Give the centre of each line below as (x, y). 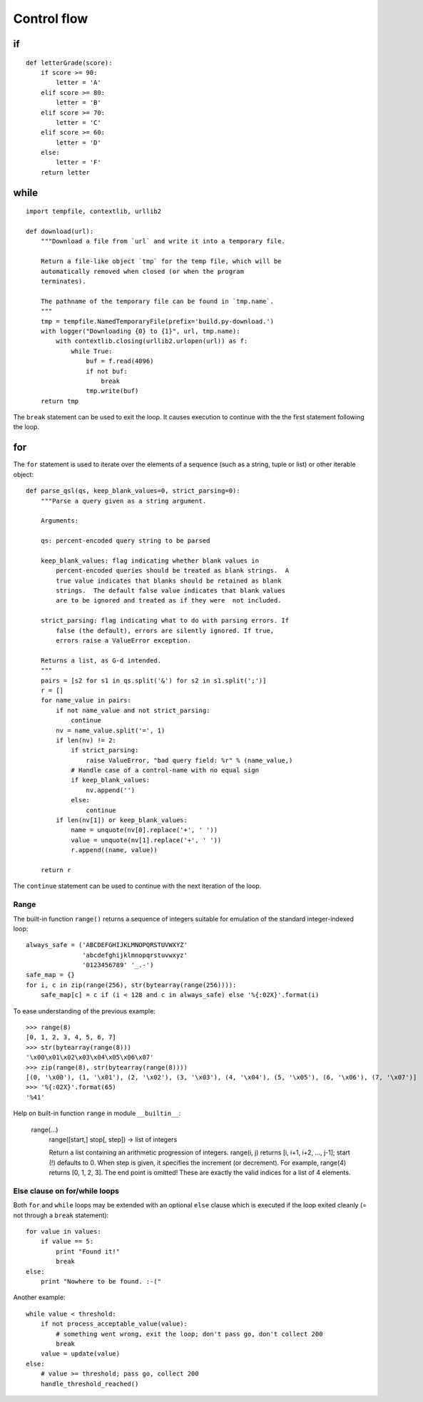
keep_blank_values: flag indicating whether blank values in (150, 561)
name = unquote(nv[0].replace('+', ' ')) (144, 830)
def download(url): (60, 231)
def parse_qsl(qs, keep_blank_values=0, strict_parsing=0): (133, 491)
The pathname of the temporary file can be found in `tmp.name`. (157, 301)
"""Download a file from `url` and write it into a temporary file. (163, 241)
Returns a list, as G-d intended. (101, 660)
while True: (92, 351)
